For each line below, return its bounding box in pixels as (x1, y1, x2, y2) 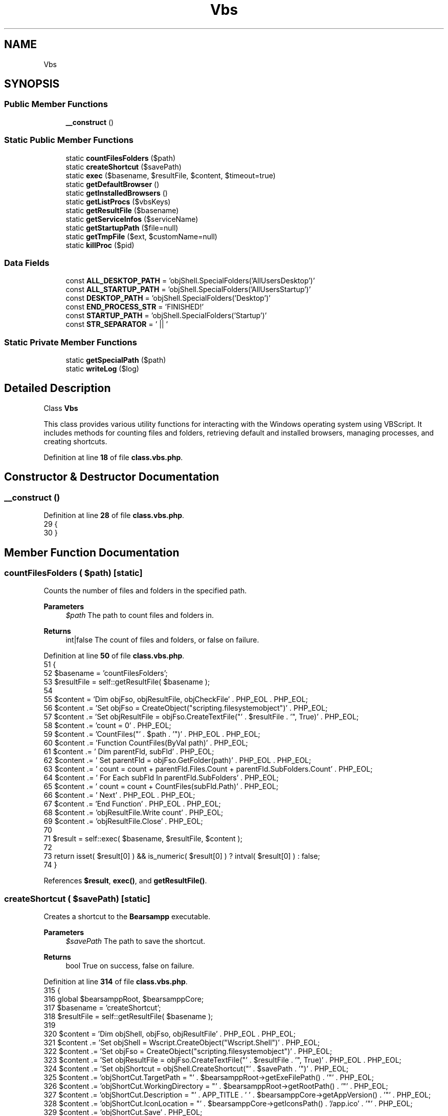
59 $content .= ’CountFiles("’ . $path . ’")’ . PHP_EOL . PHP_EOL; (43, 730, 260, 739)
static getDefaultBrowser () (65, 179, 160, 189)
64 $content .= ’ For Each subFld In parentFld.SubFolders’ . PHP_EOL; (43, 773, 279, 782)
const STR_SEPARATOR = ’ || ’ (65, 320, 168, 329)
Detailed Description (4, 382, 111, 395)
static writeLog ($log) (65, 364, 139, 374)
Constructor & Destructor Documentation (4, 470, 219, 484)
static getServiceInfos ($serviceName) (65, 214, 198, 223)
